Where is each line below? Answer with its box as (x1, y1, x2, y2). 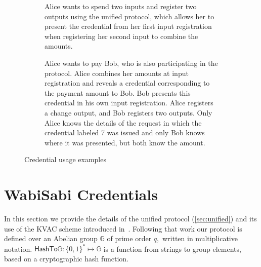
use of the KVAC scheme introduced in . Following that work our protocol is (4, 223, 242, 234)
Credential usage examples (24, 154, 106, 165)
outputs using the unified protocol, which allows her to (45, 11, 214, 21)
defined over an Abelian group (4, 233, 98, 244)
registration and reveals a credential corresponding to (45, 78, 210, 88)
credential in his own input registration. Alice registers (45, 97, 213, 108)
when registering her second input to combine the (45, 30, 198, 41)
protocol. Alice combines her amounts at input (45, 67, 189, 78)
